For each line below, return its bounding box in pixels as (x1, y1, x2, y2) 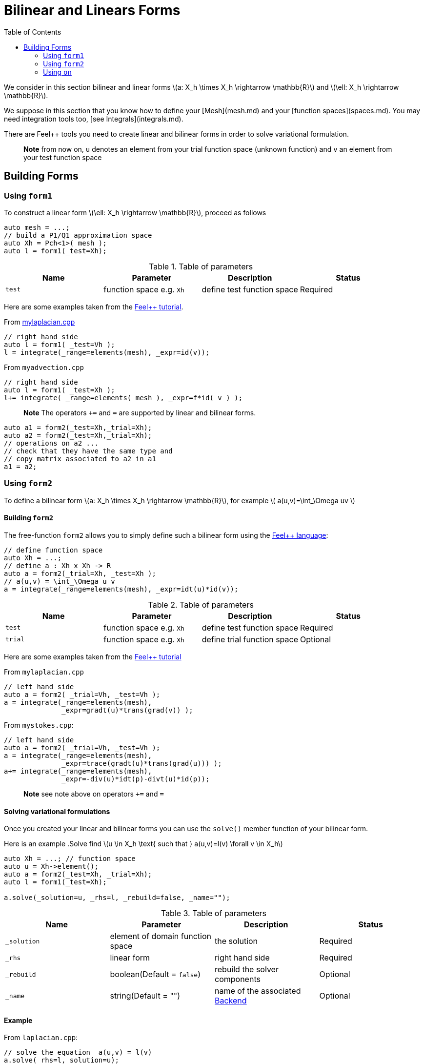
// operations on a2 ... (4, 439, 99, 447)
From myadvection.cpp (4, 363, 84, 371)
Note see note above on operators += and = (23, 789, 164, 798)
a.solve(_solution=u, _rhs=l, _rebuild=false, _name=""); (4, 894, 230, 902)
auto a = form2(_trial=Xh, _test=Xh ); (4, 569, 156, 577)
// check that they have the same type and (4, 447, 173, 455)
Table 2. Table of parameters (148, 599, 254, 610)
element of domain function (110, 931, 211, 941)
